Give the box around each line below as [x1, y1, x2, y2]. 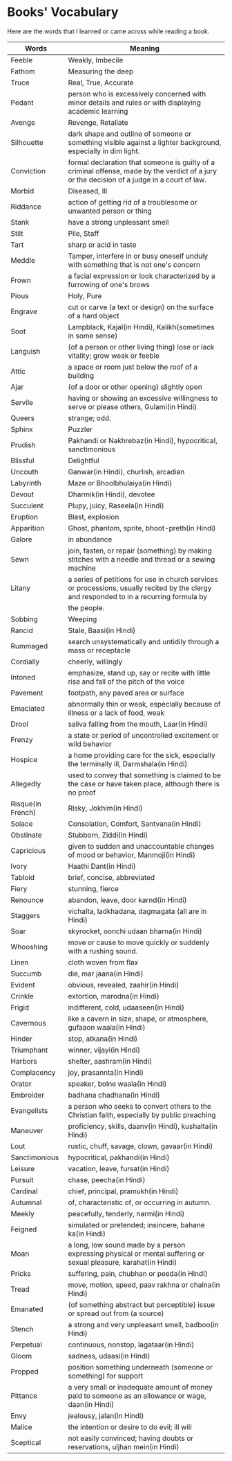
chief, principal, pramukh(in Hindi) [68, 1186, 179, 1196]
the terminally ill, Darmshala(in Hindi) [68, 759, 188, 768]
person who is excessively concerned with [68, 89, 206, 98]
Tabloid [10, 872, 35, 882]
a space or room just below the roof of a [68, 362, 198, 372]
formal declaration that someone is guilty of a [68, 157, 215, 167]
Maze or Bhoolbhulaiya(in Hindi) [68, 478, 173, 487]
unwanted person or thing [68, 206, 152, 216]
